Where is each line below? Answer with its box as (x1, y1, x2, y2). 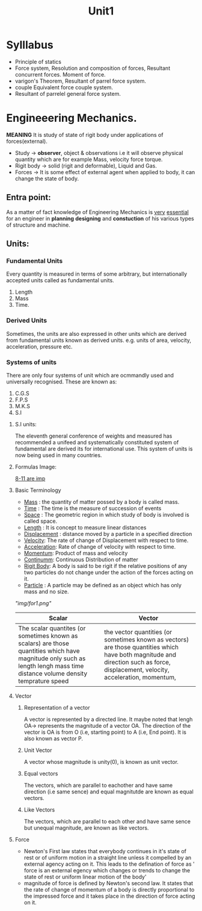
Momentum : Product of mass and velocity (23, 549, 128, 556)
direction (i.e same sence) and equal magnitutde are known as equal (23, 788, 194, 795)
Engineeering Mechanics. (6, 112, 137, 125)
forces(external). (6, 137, 48, 145)
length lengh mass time (17, 661, 84, 670)
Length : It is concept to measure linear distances (23, 523, 147, 531)
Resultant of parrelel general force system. (14, 90, 121, 97)
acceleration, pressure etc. (6, 342, 73, 350)
